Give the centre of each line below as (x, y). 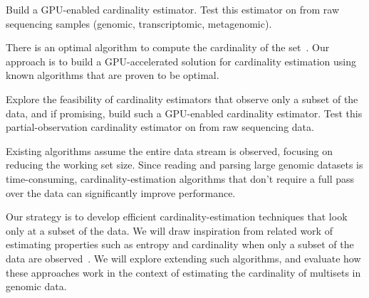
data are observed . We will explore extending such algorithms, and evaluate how (183, 258)
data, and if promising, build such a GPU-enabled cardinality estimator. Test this (184, 113)
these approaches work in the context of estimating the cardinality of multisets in (183, 272)
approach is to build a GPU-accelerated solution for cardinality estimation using (181, 61)
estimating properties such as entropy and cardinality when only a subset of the (180, 244)
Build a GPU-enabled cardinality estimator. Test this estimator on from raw (173, 9)
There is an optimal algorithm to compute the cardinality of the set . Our (168, 47)
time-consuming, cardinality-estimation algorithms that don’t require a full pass (180, 178)
